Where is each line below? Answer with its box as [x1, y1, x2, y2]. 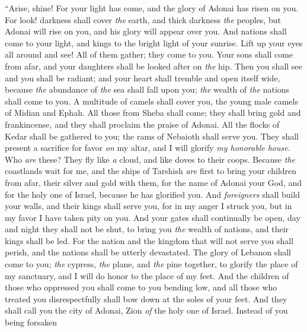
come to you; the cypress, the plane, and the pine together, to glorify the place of [5, 258, 298, 270]
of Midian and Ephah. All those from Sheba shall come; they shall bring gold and [5, 106, 301, 119]
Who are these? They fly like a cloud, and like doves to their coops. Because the [5, 153, 295, 165]
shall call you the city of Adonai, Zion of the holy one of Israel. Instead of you [5, 304, 288, 317]
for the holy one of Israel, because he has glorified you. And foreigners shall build [5, 188, 300, 200]
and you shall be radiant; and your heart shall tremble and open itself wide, [5, 71, 280, 84]
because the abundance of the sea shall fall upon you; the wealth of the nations [5, 83, 290, 96]
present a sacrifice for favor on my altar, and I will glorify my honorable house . [5, 141, 290, 154]
